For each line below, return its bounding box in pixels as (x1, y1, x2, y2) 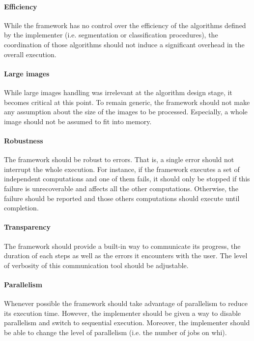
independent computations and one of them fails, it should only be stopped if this (4, 173, 250, 184)
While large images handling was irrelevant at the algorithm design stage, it (4, 87, 232, 97)
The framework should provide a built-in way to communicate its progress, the (4, 240, 241, 251)
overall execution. (4, 49, 56, 59)
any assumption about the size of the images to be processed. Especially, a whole (4, 106, 248, 117)
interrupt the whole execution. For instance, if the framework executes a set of (4, 164, 240, 174)
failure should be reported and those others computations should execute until (4, 193, 240, 203)
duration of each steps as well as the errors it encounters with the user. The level (4, 250, 248, 261)
